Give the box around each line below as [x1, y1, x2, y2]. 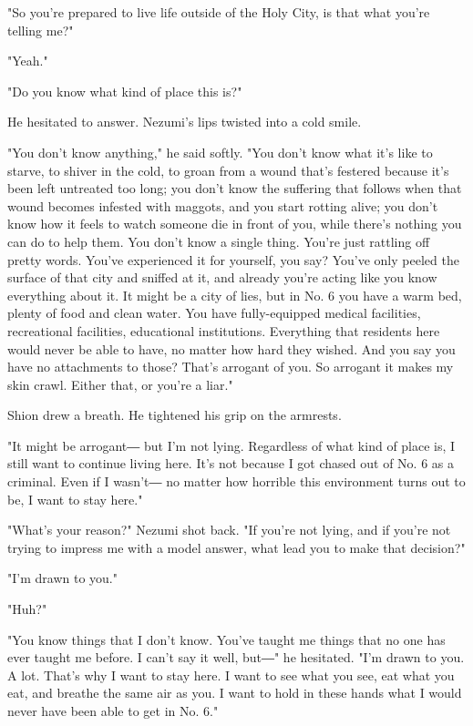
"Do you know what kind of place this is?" [7, 81, 242, 100]
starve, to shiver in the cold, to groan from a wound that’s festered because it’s [7, 160, 449, 179]
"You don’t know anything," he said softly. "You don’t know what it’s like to [7, 142, 433, 161]
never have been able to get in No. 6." [7, 701, 219, 720]
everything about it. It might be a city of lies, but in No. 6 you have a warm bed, [7, 285, 462, 304]
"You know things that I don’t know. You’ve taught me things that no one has [7, 629, 446, 649]
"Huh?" [7, 599, 47, 619]
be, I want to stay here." [7, 489, 143, 508]
